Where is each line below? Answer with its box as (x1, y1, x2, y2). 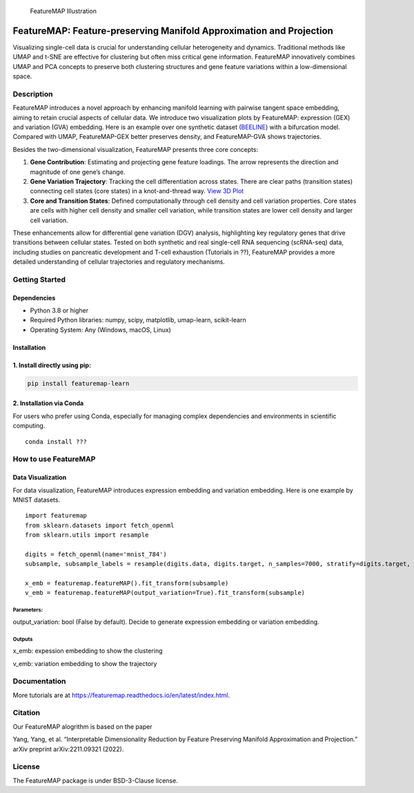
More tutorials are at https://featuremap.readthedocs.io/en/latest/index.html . (12, 691, 230, 699)
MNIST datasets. (12, 496, 61, 504)
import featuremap (25, 511, 88, 520)
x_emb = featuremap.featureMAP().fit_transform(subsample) (25, 580, 229, 587)
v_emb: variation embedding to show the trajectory (12, 659, 157, 667)
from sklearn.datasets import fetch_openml (25, 521, 175, 529)
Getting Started (12, 275, 66, 284)
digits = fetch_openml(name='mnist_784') (25, 550, 167, 558)
